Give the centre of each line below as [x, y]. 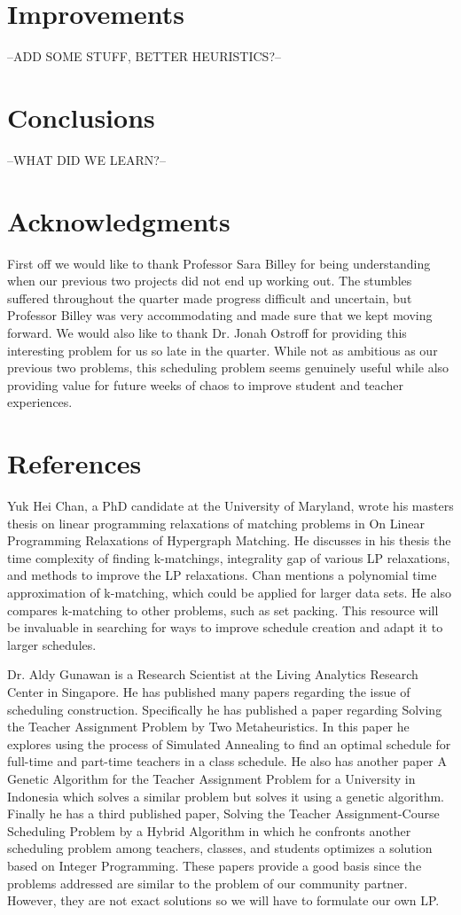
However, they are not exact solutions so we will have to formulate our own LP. [223, 900]
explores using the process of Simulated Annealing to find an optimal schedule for [229, 743]
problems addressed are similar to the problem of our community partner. [207, 883]
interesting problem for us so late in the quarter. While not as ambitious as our [223, 350]
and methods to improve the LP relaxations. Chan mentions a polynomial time [222, 575]
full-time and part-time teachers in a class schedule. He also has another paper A [227, 761]
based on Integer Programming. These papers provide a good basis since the [215, 865]
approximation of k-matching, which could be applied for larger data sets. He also [229, 592]
